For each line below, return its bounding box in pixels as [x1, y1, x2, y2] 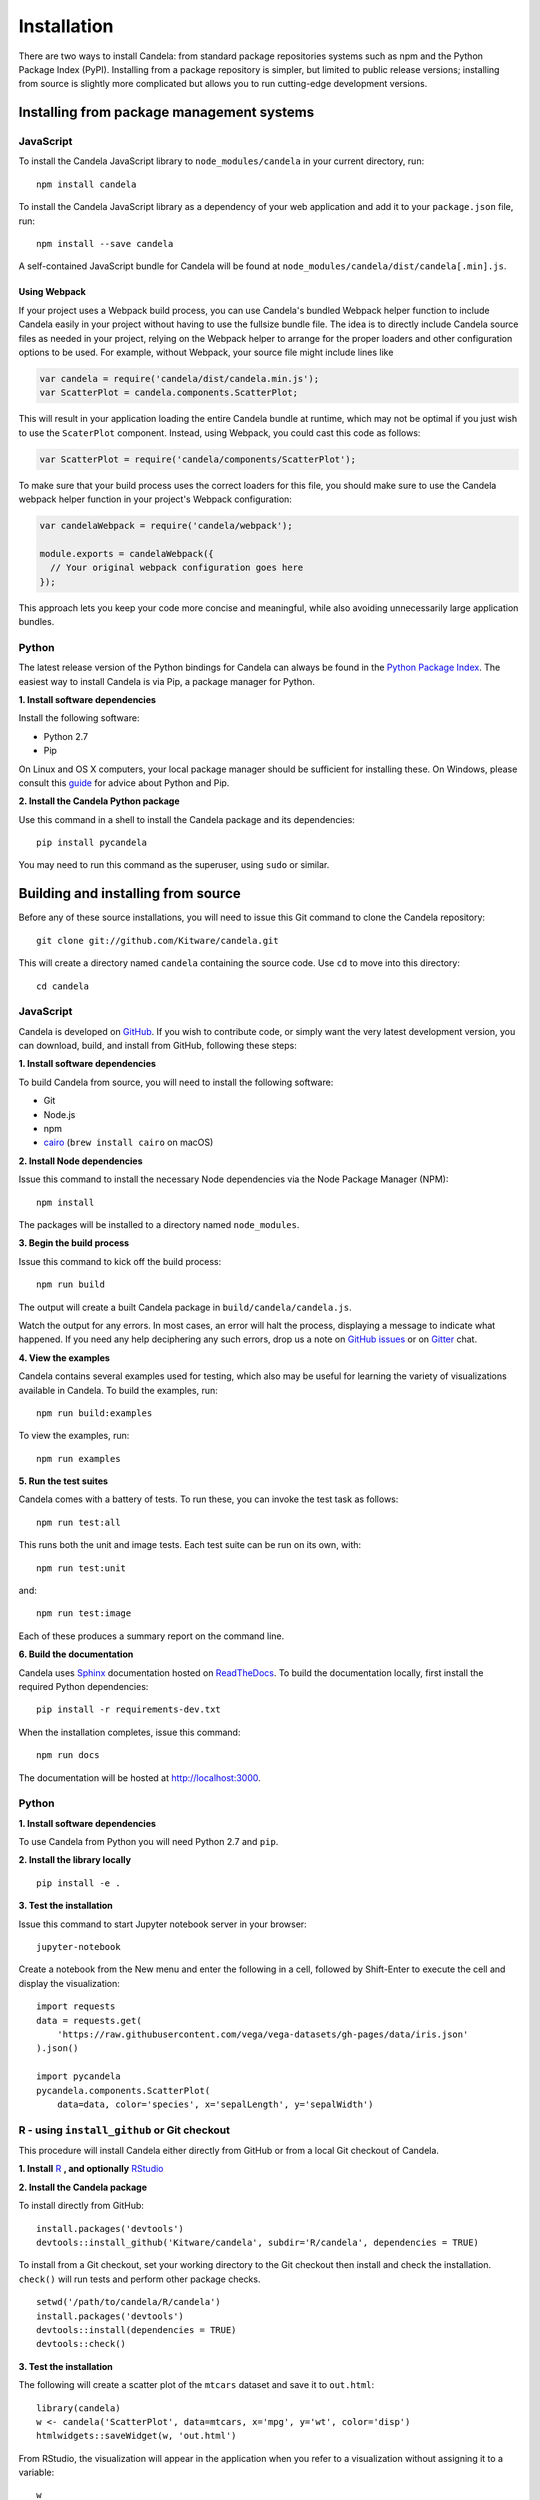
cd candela [36, 980, 90, 992]
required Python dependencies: [18, 1680, 149, 1692]
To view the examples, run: [18, 1430, 130, 1442]
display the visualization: [18, 1977, 120, 1989]
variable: [18, 2466, 55, 2479]
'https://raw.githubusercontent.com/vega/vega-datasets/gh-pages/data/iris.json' [56, 2028, 469, 2040]
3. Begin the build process [18, 1237, 130, 1249]
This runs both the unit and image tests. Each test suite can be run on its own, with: [18, 1539, 362, 1551]
